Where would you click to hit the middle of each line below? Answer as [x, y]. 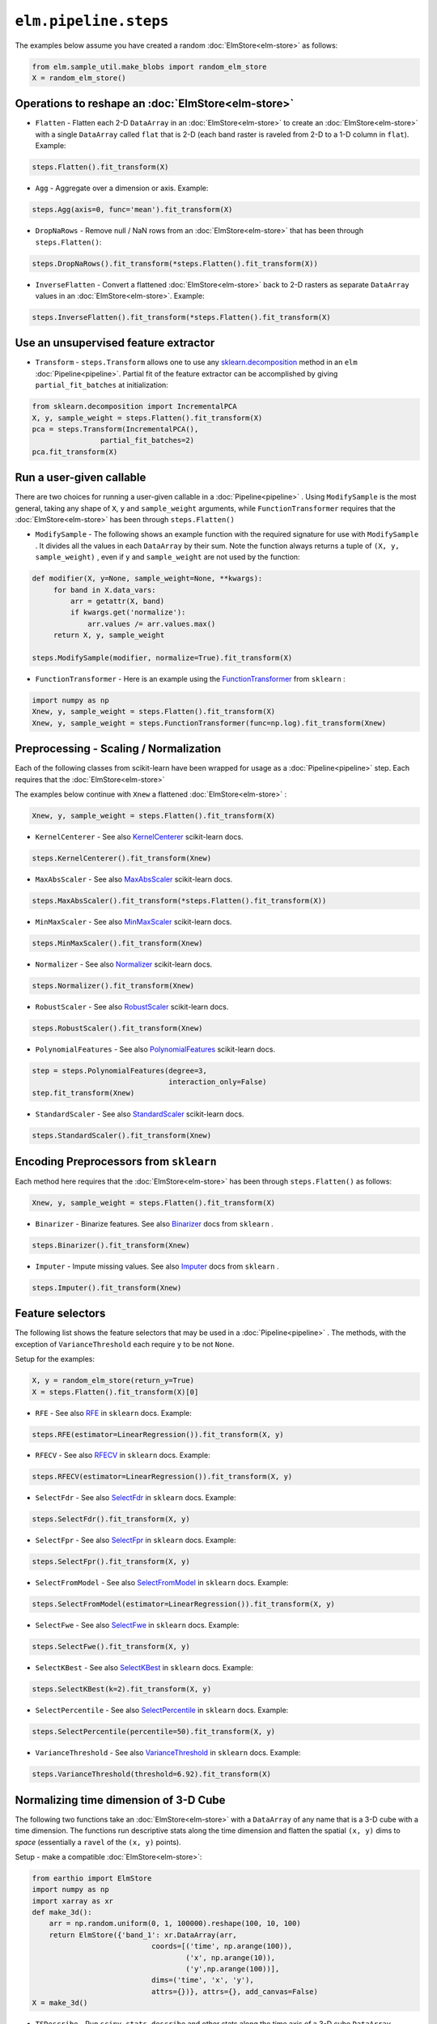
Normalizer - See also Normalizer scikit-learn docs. [124, 964]
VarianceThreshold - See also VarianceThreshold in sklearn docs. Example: [168, 1753]
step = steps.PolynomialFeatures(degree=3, [120, 1070]
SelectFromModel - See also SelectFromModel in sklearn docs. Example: [162, 1583]
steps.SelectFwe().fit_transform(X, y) [111, 1647]
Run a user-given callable [81, 478]
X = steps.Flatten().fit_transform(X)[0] [115, 1392]
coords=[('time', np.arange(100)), [222, 1946]
